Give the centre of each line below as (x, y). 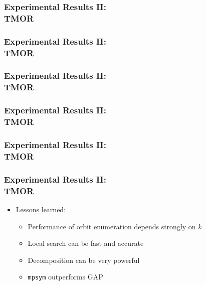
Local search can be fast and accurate (86, 243)
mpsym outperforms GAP (65, 277)
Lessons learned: (41, 209)
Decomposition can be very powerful (84, 260)
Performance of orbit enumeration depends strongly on (112, 226)
